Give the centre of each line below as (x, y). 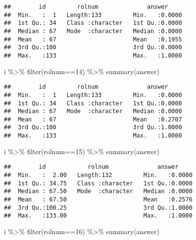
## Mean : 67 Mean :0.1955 (93, 39)
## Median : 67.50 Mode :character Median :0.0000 (98, 191)
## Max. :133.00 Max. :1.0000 (98, 216)
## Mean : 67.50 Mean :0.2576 (98, 200)
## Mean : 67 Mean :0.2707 (93, 119)
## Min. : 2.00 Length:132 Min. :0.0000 (98, 175)
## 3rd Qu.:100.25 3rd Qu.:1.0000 (98, 208)
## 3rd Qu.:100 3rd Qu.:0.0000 (93, 48)
